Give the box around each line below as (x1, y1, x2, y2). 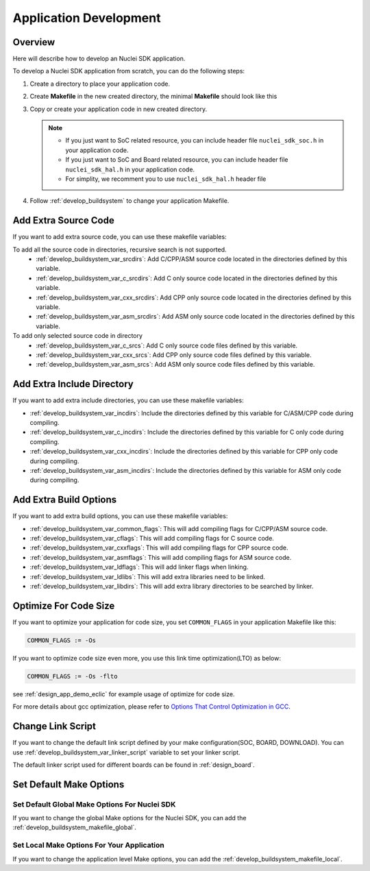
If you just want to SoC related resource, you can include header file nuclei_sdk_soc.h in (65, 136, 324, 145)
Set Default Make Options (12, 778, 125, 790)
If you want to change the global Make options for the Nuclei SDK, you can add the (12, 814, 247, 822)
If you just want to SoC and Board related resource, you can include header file (65, 156, 288, 164)
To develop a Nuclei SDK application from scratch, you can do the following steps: (12, 67, 245, 75)
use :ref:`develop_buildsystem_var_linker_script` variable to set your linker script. (12, 748, 241, 757)
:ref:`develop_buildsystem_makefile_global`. (12, 823, 137, 832)
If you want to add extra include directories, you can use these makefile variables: (12, 396, 244, 404)
